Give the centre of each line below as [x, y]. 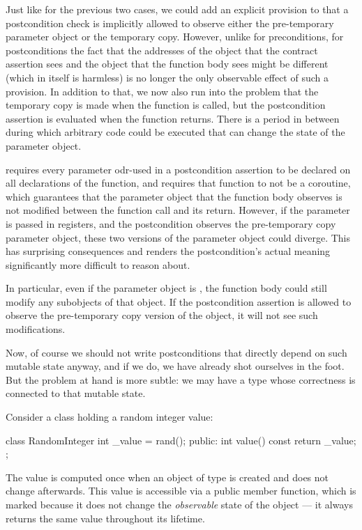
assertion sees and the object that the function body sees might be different [167, 64]
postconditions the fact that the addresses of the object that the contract [162, 50]
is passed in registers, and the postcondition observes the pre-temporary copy [171, 223]
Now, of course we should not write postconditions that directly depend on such [176, 352]
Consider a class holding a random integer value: [110, 417]
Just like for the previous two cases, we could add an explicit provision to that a [177, 9]
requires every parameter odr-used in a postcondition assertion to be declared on [178, 169]
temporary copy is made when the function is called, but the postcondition [166, 105]
